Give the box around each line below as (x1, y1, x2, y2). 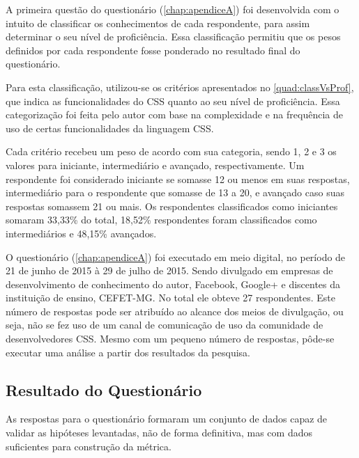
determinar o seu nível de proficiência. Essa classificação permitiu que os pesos (6, 29, 341, 44)
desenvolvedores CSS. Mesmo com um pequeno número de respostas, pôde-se (6, 331, 335, 346)
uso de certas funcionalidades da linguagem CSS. (6, 120, 214, 135)
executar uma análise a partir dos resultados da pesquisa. (6, 345, 251, 359)
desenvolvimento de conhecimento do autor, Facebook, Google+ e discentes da (6, 276, 341, 291)
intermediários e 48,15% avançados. (6, 226, 157, 240)
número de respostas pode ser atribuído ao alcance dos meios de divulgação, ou (6, 303, 344, 318)
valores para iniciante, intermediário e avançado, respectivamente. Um (6, 157, 305, 172)
